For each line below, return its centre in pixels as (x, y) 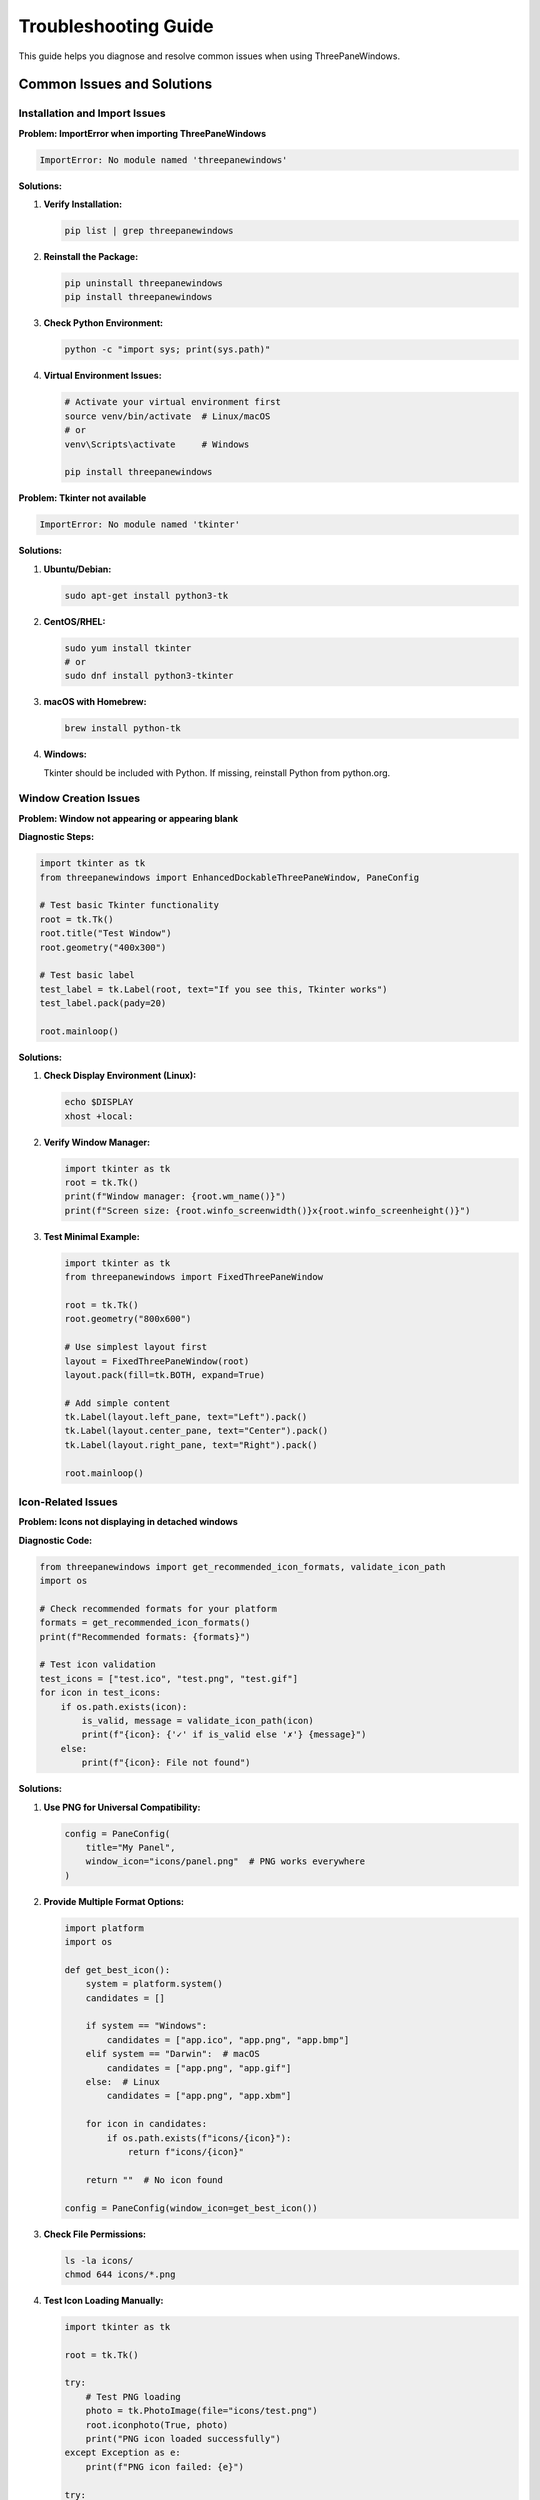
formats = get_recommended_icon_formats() (145, 1623)
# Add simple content (117, 1403)
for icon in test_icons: (100, 1693)
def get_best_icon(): (117, 1969)
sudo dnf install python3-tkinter (149, 676)
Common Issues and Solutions (115, 84)
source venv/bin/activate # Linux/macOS (167, 416)
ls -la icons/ (99, 2260)
